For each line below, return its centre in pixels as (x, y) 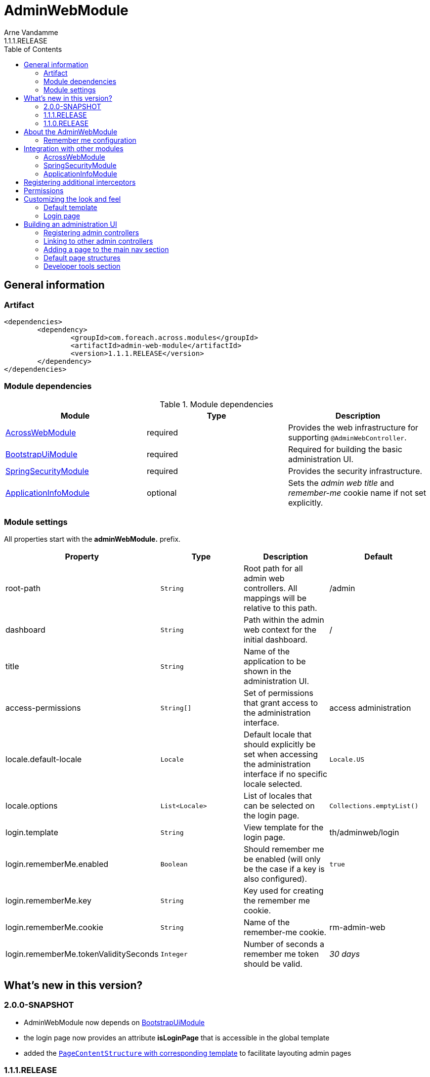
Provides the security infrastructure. (355, 471)
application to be (275, 662)
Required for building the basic (345, 449)
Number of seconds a (284, 944)
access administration (370, 708)
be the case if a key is (284, 869)
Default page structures (82, 258)
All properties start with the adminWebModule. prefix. (92, 539)
